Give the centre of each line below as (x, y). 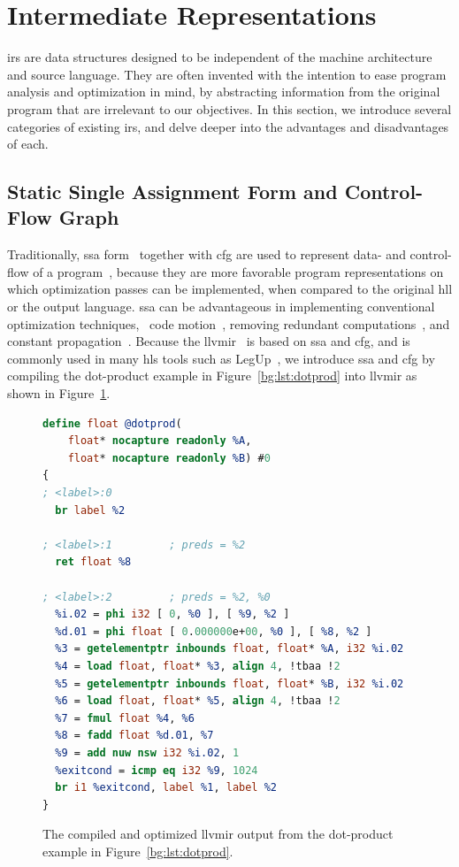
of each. (28, 144)
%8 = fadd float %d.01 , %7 (134, 736)
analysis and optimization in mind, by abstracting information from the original (224, 92)
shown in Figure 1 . (59, 393)
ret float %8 (93, 562)
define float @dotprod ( (112, 423)
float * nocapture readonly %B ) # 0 (169, 458)
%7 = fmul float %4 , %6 (125, 718)
